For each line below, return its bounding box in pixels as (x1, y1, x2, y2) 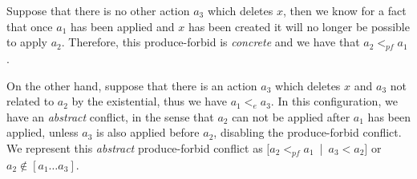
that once (6, 18, 53, 34)
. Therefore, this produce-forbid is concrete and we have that (61, 34, 360, 50)
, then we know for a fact (282, 2, 407, 18)
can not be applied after (232, 108, 350, 125)
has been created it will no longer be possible (188, 18, 410, 34)
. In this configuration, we (270, 93, 398, 109)
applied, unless (6, 124, 79, 141)
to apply (6, 34, 47, 50)
